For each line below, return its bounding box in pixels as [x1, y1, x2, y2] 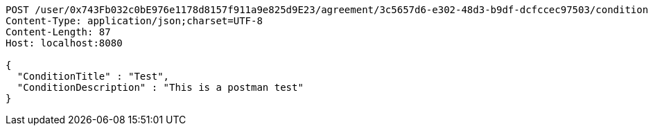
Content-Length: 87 [6, 26, 111, 37]
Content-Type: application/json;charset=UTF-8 [6, 15, 263, 26]
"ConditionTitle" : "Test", [17, 71, 170, 82]
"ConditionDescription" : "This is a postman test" [17, 82, 304, 93]
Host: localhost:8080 [6, 37, 123, 49]
